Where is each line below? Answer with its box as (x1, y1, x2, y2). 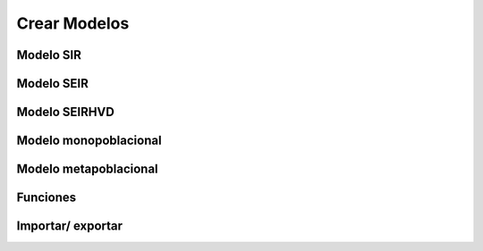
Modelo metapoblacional (16, 162, 158, 177)
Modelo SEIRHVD (16, 105, 115, 120)
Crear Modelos (16, 13, 130, 33)
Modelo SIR (16, 47, 82, 63)
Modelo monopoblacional (16, 133, 162, 148)
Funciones (16, 190, 77, 205)
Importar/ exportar (16, 219, 123, 234)
